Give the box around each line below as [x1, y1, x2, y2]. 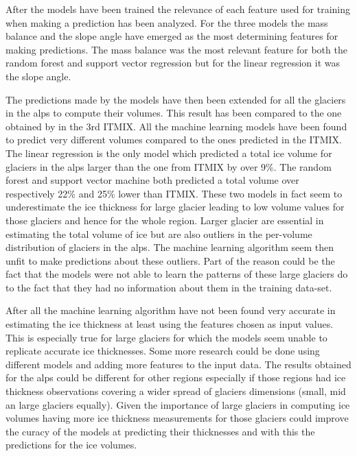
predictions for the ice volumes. [5, 437, 137, 452]
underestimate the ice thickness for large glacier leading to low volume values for [5, 200, 345, 214]
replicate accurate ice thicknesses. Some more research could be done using [5, 344, 320, 358]
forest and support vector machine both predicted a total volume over [5, 173, 299, 187]
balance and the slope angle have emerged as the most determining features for [5, 29, 338, 43]
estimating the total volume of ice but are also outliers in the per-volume [5, 226, 312, 241]
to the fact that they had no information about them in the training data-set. [5, 280, 332, 294]
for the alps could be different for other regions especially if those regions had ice [5, 370, 346, 385]
